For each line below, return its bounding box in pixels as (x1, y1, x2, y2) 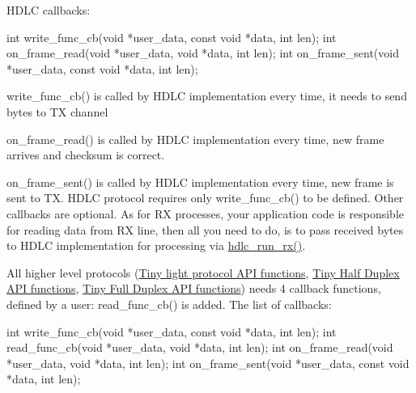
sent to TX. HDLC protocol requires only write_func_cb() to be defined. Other (6, 189, 404, 206)
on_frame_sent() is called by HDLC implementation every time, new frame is (6, 173, 394, 190)
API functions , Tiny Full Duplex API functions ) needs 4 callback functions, (6, 280, 381, 297)
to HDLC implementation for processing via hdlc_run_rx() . (6, 237, 306, 254)
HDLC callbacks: (6, 2, 91, 18)
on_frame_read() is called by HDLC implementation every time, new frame (6, 130, 384, 147)
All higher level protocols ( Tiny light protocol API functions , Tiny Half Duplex (6, 264, 400, 281)
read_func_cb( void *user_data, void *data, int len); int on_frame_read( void (6, 339, 393, 356)
